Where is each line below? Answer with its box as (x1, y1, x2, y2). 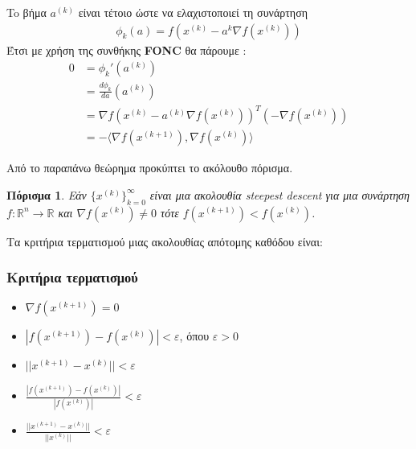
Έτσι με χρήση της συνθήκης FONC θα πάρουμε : (6, 41, 247, 58)
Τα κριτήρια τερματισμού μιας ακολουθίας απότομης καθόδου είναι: (6, 233, 323, 249)
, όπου (179, 327, 210, 344)
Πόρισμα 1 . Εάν (6, 186, 87, 203)
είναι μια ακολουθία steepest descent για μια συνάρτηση (149, 186, 410, 203)
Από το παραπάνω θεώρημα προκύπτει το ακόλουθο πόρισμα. (6, 159, 293, 176)
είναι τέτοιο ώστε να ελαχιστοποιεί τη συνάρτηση (78, 4, 308, 20)
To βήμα (6, 4, 47, 20)
